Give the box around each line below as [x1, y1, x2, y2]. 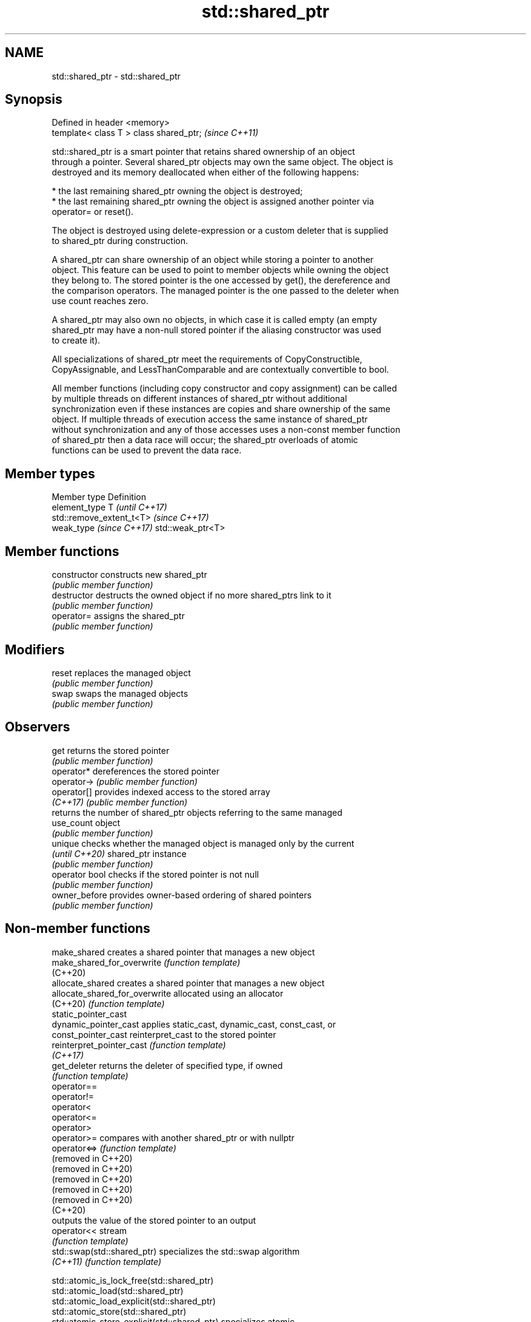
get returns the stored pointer [52, 745, 170, 756]
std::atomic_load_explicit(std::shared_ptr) [52, 1295, 216, 1306]
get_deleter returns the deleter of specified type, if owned [52, 1060, 283, 1071]
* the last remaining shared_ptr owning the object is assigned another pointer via [52, 196, 374, 207]
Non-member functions [5, 921, 150, 937]
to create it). [52, 335, 101, 346]
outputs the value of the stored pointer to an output [52, 1215, 256, 1225]
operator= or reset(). [52, 206, 134, 217]
